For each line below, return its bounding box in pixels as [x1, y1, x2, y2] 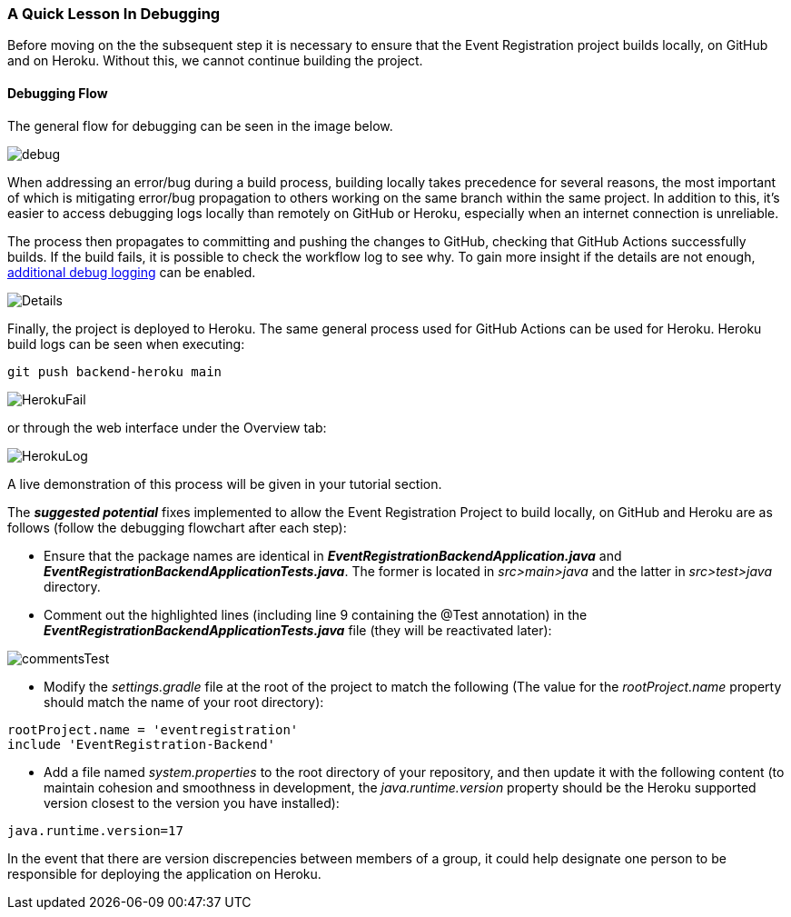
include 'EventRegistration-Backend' [7, 736, 276, 752]
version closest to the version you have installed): [44, 794, 340, 811]
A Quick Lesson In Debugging [7, 5, 221, 23]
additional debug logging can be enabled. [7, 264, 256, 280]
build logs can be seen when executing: [7, 335, 245, 352]
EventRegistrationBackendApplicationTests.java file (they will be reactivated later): [44, 622, 552, 638]
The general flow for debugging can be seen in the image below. [7, 117, 393, 134]
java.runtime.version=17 [7, 822, 183, 838]
